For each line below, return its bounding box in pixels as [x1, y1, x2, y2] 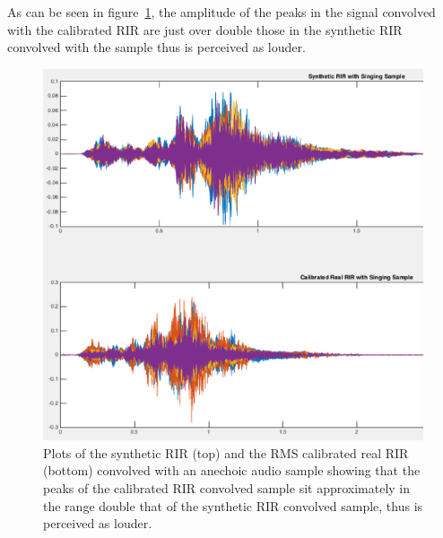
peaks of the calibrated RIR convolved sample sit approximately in [43, 479, 411, 498]
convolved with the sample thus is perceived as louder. [7, 38, 306, 56]
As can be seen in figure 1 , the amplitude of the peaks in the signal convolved [7, 3, 436, 21]
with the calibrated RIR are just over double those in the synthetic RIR [7, 20, 403, 39]
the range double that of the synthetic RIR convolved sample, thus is [43, 496, 423, 515]
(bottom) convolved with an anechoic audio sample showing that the [43, 461, 421, 480]
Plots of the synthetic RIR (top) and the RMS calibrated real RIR [43, 443, 409, 462]
